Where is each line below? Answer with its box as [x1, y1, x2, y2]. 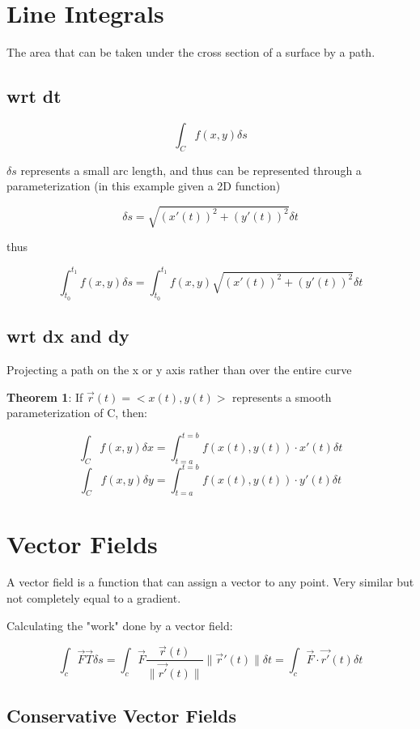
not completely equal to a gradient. [6, 590, 181, 607]
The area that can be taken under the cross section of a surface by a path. [6, 44, 375, 61]
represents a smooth [232, 388, 332, 405]
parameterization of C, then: [6, 404, 147, 421]
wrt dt [6, 83, 62, 109]
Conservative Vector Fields [6, 702, 237, 727]
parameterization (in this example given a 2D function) [6, 177, 281, 194]
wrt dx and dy [6, 323, 129, 348]
